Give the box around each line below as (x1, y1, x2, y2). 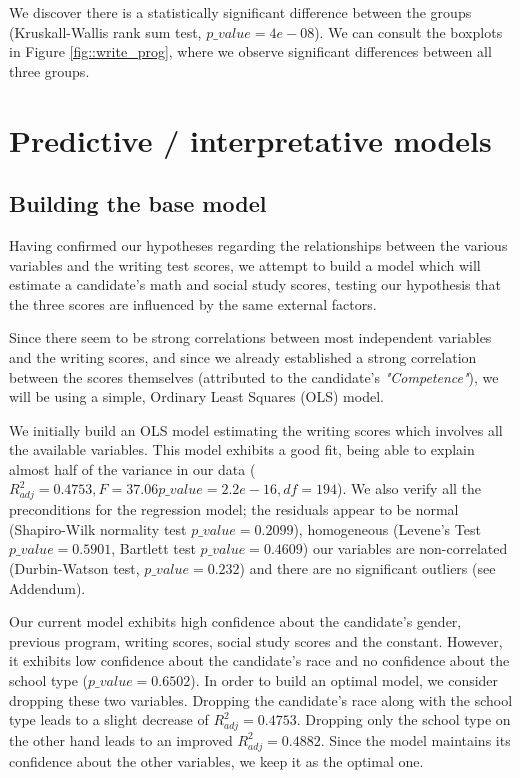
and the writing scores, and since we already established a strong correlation (9, 346, 477, 367)
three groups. (9, 60, 90, 81)
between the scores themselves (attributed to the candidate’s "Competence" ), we (9, 366, 499, 387)
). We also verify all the (337, 478, 482, 499)
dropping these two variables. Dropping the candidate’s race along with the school (9, 689, 513, 710)
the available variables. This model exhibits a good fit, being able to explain (9, 439, 475, 460)
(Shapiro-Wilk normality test (9, 518, 187, 539)
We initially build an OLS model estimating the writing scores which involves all (9, 419, 503, 440)
